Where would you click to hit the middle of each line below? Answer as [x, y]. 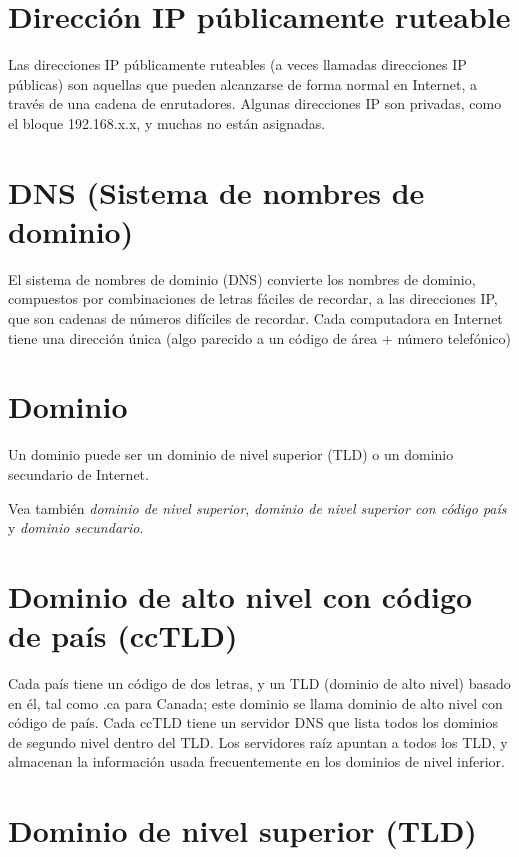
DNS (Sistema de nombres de [216, 191]
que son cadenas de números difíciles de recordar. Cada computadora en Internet [255, 318]
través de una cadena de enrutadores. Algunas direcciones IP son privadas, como [255, 103]
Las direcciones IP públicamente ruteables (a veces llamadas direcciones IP [237, 64]
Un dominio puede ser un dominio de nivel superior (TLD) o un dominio [231, 454]
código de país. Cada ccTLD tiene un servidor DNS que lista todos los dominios [253, 722]
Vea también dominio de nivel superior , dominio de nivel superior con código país [257, 507]
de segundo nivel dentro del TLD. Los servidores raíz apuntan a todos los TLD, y [258, 741]
